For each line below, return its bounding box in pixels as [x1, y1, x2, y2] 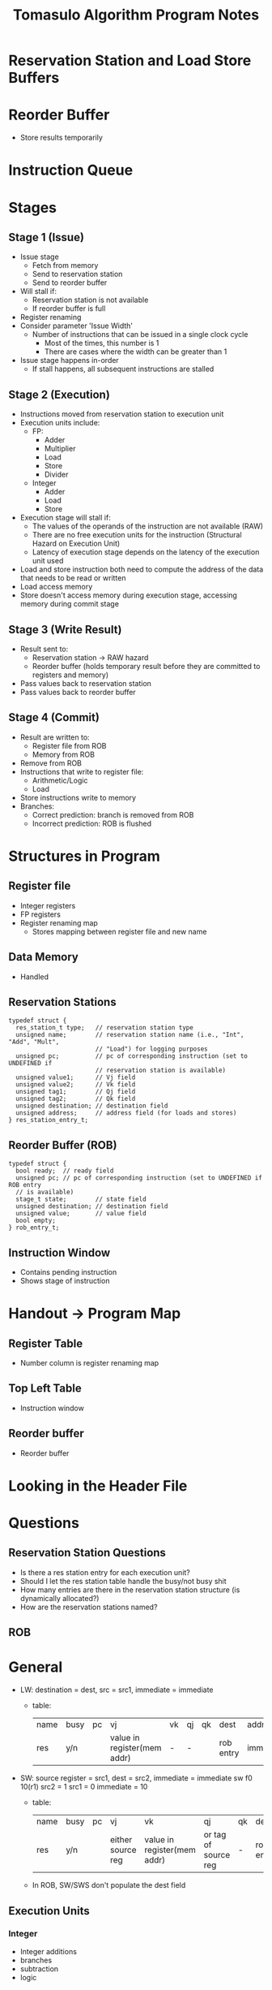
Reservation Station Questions [8, 1546, 166, 1560]
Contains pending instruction [19, 1267, 117, 1276]
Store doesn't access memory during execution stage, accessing [19, 590, 237, 600]
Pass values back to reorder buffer [19, 687, 136, 697]
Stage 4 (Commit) [8, 710, 100, 724]
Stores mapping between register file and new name [32, 926, 207, 936]
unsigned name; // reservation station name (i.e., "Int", [15, 1031, 244, 1039]
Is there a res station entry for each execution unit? [19, 1567, 190, 1577]
